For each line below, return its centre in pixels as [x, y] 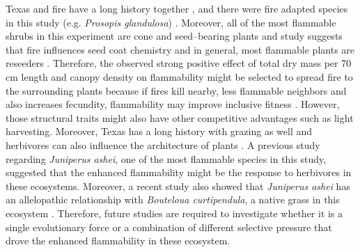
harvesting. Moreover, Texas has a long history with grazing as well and [159, 131]
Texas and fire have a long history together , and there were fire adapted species [177, 8]
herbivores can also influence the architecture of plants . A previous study [163, 144]
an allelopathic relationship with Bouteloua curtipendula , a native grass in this [173, 199]
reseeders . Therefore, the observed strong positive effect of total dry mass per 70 [179, 63]
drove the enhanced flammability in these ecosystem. [118, 241]
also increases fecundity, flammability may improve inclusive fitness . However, [173, 104]
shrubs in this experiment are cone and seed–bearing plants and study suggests [174, 36]
